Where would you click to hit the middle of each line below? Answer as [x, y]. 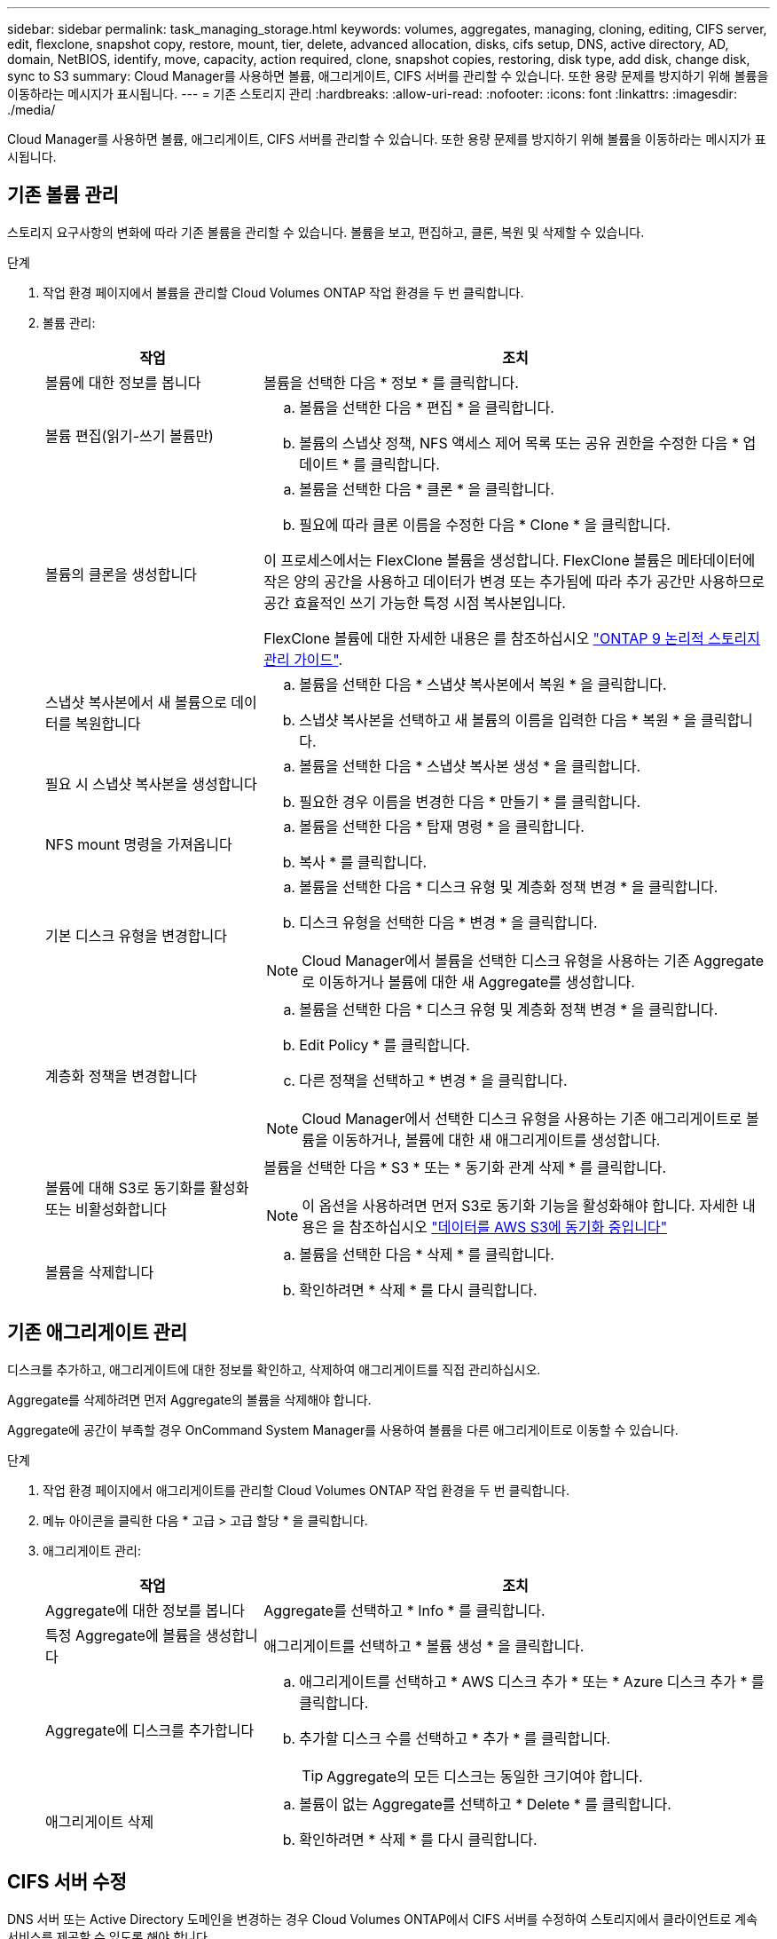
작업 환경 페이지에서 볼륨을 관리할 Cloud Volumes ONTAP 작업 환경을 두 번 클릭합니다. [283, 292]
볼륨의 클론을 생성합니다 [121, 574]
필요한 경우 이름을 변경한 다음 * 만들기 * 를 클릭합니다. [470, 801]
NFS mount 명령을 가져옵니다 [139, 844]
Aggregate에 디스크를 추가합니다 [150, 1730]
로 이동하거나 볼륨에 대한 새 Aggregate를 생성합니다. [468, 981]
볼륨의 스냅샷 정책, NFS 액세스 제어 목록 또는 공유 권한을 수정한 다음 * [519, 443]
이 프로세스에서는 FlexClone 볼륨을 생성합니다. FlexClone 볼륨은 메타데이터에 [510, 560]
